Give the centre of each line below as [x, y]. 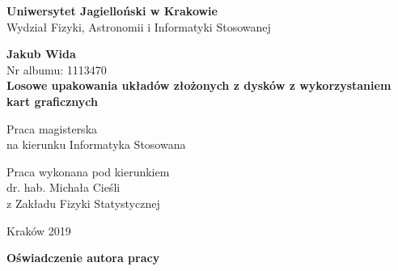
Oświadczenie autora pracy [83, 258]
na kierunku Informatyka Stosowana [96, 144]
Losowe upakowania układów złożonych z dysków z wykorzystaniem [199, 85]
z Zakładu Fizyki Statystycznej [83, 203]
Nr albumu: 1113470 [57, 69]
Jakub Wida [41, 54]
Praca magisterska [52, 128]
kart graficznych [52, 101]
